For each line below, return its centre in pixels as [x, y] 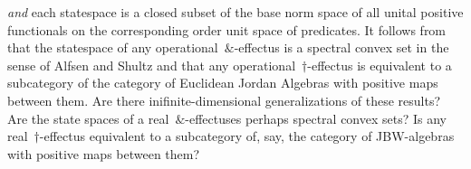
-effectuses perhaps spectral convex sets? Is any [316, 118]
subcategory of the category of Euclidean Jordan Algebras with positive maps [223, 83]
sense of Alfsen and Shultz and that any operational [152, 65]
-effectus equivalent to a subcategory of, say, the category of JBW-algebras [247, 136]
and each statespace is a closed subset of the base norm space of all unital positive [235, 12]
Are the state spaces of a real [88, 118]
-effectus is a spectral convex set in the [341, 47]
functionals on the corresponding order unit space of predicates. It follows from [227, 29]
